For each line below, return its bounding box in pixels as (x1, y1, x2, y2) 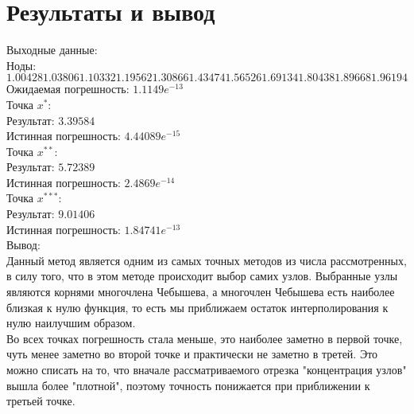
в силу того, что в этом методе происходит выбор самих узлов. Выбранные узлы (6, 268, 398, 284)
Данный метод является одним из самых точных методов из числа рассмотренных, (6, 252, 407, 268)
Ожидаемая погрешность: (6, 80, 130, 97)
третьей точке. (6, 393, 75, 409)
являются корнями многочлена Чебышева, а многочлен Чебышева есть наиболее (6, 283, 395, 300)
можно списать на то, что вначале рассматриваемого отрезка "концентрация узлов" (6, 361, 407, 377)
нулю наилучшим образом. (6, 314, 136, 331)
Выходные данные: (6, 41, 98, 58)
